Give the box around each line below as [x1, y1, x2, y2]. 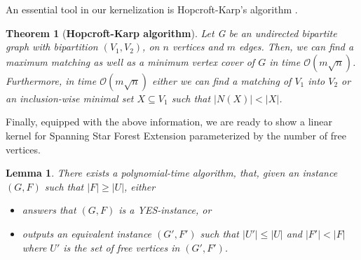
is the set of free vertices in [63, 240, 180, 254]
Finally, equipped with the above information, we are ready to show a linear [6, 114, 332, 129]
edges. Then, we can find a [239, 39, 354, 54]
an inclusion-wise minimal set [6, 90, 134, 105]
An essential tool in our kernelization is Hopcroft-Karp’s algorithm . [6, 2, 298, 16]
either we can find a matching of [151, 73, 292, 88]
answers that [22, 203, 76, 217]
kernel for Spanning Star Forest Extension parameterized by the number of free [6, 128, 346, 142]
